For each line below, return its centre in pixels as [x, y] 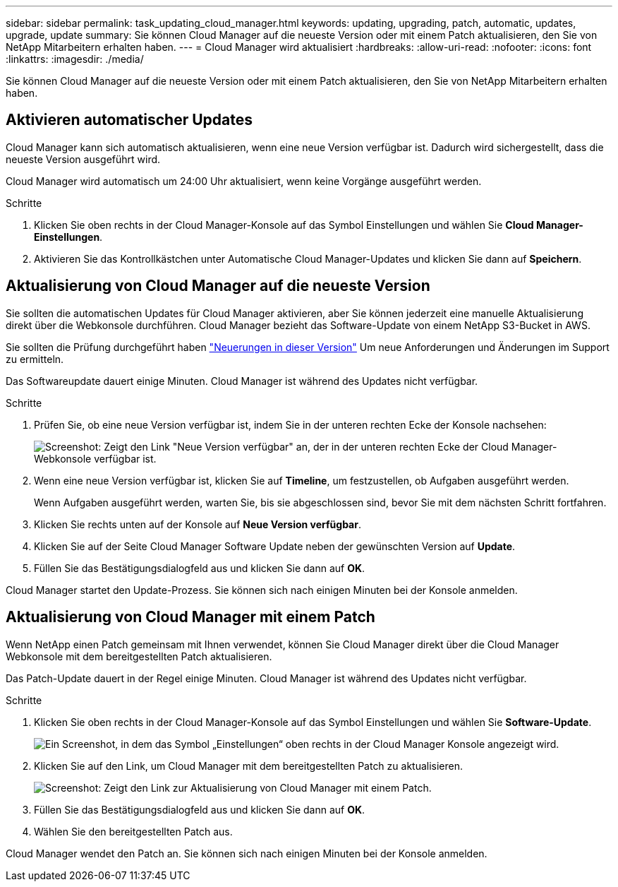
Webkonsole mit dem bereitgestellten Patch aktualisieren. [139, 656]
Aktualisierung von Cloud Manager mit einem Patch [190, 617]
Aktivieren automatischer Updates [129, 120]
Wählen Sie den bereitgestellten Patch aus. [133, 831]
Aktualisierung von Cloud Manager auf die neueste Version [218, 286]
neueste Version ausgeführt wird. [83, 159]
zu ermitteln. [35, 359]
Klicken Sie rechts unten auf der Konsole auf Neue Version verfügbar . [198, 524]
